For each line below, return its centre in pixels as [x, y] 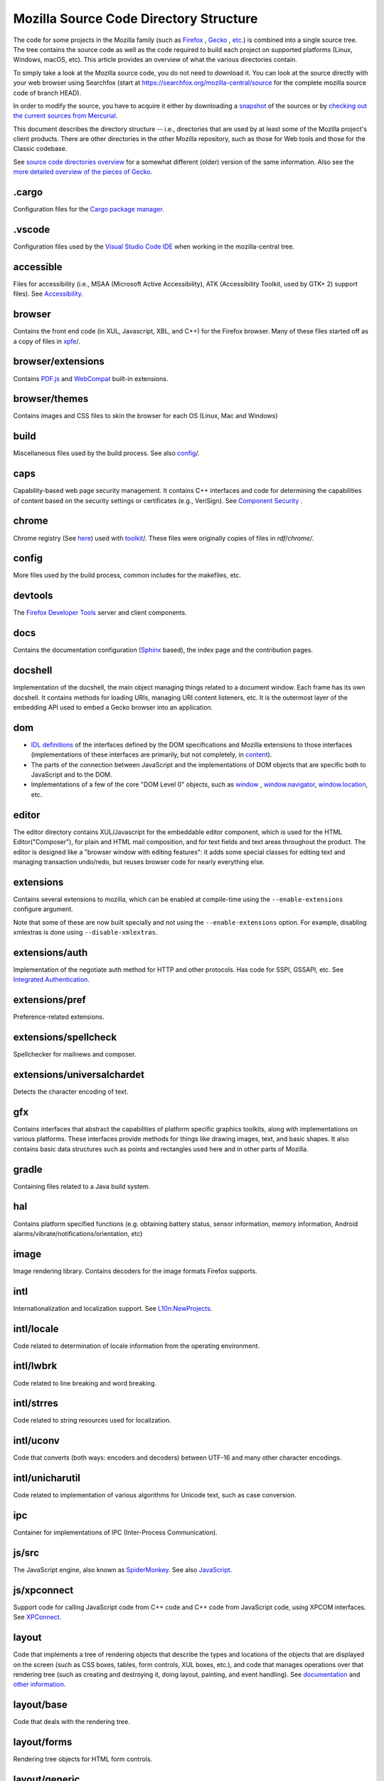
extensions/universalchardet [79, 1075]
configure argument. [43, 909]
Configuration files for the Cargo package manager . [89, 209]
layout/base [40, 1705]
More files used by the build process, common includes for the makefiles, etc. [127, 575]
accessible [38, 267]
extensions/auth [50, 952]
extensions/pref [50, 1000]
